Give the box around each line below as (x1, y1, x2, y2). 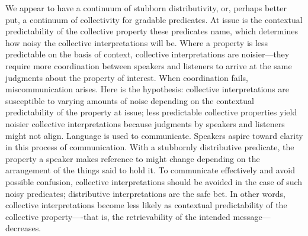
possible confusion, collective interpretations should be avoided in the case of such (5, 175, 303, 187)
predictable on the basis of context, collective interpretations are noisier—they (5, 48, 290, 60)
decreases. (5, 222, 41, 234)
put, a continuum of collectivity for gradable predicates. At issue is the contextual (5, 13, 303, 25)
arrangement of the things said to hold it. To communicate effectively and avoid (5, 164, 296, 176)
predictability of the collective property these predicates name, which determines (5, 25, 298, 37)
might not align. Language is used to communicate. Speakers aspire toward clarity (5, 129, 303, 141)
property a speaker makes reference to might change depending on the (5, 152, 260, 164)
